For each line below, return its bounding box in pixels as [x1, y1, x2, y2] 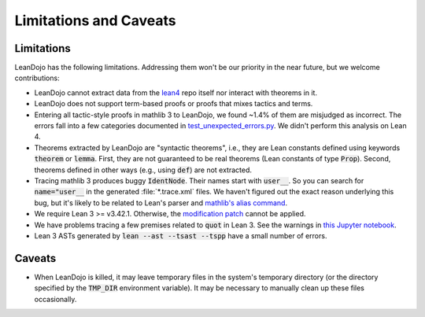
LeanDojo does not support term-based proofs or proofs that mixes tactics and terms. [34, 99, 313, 109]
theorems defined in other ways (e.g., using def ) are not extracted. [34, 165, 252, 175]
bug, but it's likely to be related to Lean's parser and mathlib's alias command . [34, 197, 287, 208]
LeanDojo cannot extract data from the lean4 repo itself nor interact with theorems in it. [34, 87, 318, 98]
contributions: [14, 73, 60, 83]
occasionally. [34, 294, 77, 304]
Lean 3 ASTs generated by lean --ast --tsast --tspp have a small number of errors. [34, 230, 327, 240]
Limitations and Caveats [14, 12, 176, 29]
